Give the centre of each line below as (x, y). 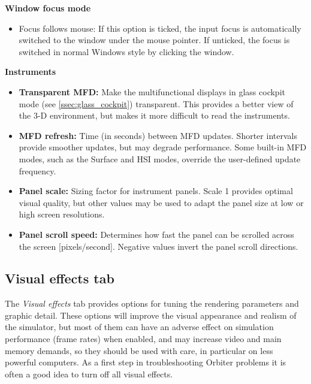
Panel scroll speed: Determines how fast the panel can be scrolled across (156, 234)
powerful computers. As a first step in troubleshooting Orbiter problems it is (146, 362)
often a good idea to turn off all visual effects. (89, 374)
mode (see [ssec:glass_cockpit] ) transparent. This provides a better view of (156, 103)
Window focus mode (48, 8)
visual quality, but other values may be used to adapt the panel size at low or (161, 202)
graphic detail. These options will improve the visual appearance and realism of (151, 315)
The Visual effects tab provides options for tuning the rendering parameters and (152, 303)
